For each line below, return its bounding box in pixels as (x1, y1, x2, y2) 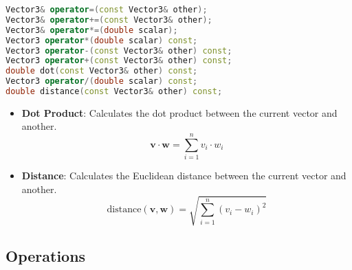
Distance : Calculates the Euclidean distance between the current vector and (21, 168, 346, 183)
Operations (5, 245, 86, 267)
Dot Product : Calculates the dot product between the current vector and (21, 105, 338, 120)
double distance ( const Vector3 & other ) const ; (5, 87, 223, 96)
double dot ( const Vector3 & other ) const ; (5, 66, 198, 76)
